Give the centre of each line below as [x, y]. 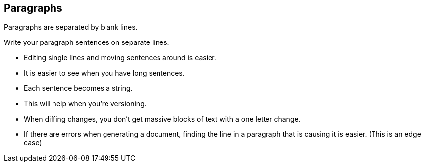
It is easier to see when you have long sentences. [104, 73]
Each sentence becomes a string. [78, 88]
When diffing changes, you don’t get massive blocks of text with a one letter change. [162, 119]
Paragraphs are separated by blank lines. [71, 27]
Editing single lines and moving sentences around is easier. [120, 58]
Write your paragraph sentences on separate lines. [87, 42]
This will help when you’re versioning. [85, 104]
